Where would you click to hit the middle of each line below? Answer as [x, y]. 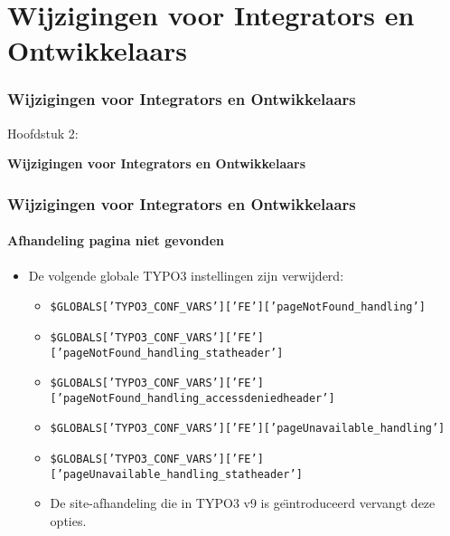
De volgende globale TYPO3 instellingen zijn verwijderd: [186, 275]
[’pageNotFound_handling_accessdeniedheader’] [192, 398]
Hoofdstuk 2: [43, 133]
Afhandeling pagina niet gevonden [116, 240]
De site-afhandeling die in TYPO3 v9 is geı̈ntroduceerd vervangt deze [243, 503]
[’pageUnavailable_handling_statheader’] [176, 474]
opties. [68, 521]
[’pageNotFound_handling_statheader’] [167, 353]
